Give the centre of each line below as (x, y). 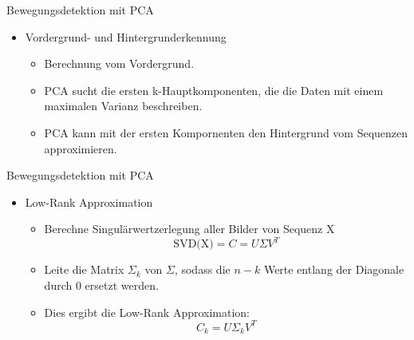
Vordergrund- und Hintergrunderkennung (126, 36)
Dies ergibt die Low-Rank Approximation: (147, 312)
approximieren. (81, 148)
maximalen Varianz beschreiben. (123, 106)
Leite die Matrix (84, 269)
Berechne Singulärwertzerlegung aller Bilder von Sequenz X (189, 229)
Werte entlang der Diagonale (334, 269)
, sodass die (202, 269)
